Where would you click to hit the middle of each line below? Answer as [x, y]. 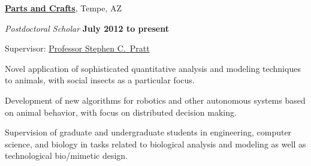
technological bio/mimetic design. [67, 156]
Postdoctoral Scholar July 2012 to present [87, 28]
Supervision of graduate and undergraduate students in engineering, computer [148, 132]
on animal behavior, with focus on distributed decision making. [121, 112]
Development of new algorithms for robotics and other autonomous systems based [155, 100]
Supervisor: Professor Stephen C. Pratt [77, 48]
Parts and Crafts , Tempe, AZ [64, 8]
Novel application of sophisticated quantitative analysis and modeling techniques [153, 68]
